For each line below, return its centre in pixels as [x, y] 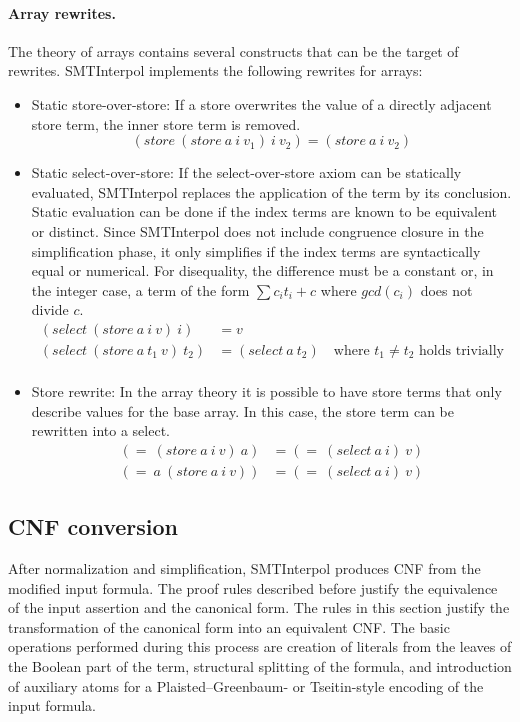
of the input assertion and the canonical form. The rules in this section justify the [259, 607]
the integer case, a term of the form [140, 289]
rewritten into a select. [100, 430]
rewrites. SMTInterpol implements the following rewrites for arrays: [215, 70]
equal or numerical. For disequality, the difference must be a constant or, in [262, 270]
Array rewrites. [62, 12]
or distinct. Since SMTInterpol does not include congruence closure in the [257, 230]
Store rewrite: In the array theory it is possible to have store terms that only [266, 391]
